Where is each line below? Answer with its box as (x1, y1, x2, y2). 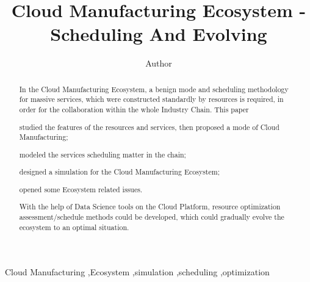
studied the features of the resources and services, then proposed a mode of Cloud (19, 121, 279, 132)
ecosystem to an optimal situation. (19, 222, 129, 232)
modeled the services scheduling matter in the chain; (19, 149, 186, 159)
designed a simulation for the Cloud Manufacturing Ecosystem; (19, 167, 220, 177)
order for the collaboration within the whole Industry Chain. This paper (19, 104, 249, 115)
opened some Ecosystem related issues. (19, 184, 143, 194)
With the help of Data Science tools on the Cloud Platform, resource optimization (19, 201, 281, 212)
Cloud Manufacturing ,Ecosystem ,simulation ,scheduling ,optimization (5, 266, 270, 278)
